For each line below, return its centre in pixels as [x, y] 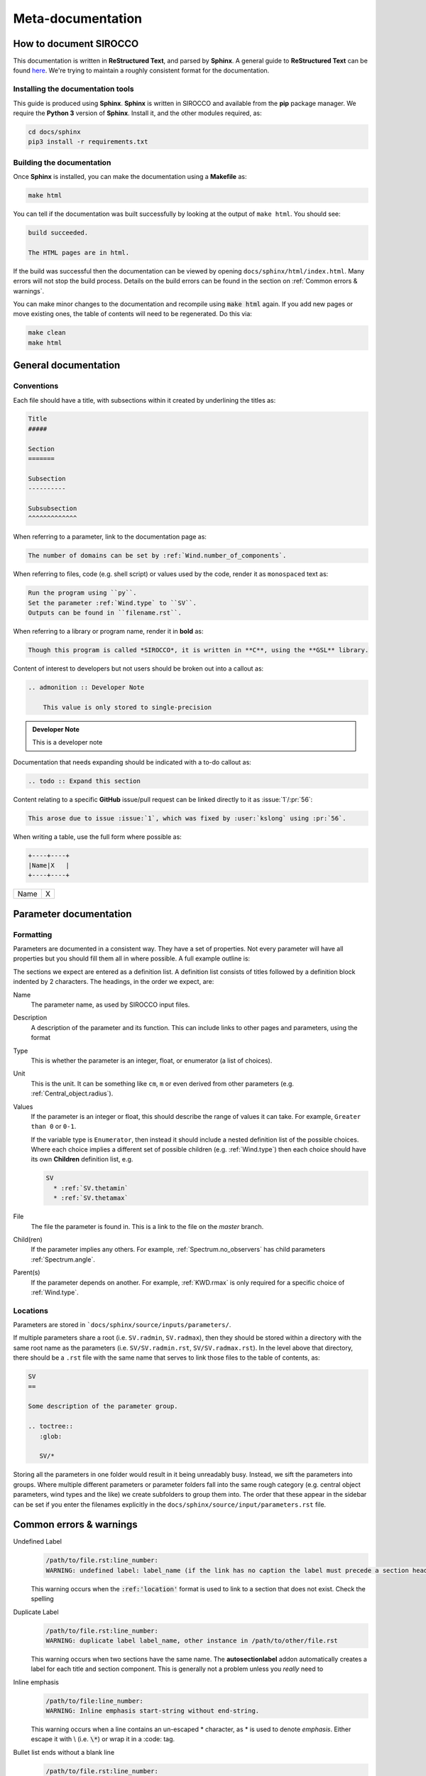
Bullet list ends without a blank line [64, 1752]
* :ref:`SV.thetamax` [91, 1198]
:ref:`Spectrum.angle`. [63, 1259]
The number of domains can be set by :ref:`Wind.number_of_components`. [157, 556]
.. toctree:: [51, 1426]
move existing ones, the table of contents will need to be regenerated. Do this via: [132, 314]
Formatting [33, 934]
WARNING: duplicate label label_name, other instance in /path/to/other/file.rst [192, 1640]
